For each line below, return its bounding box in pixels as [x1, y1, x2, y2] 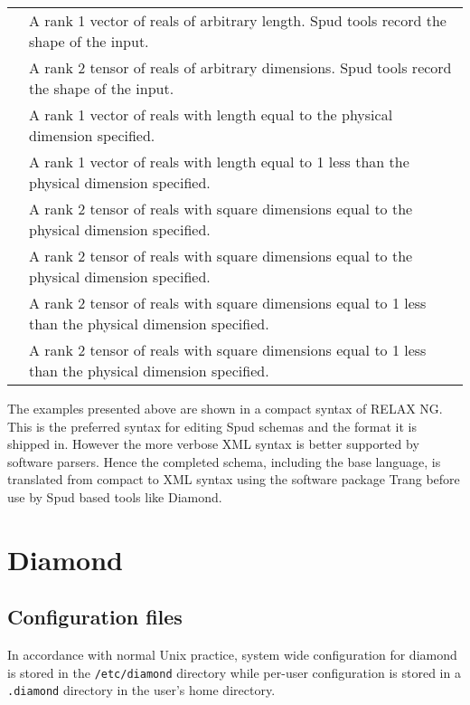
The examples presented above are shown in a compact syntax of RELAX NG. [7, 399, 443, 417]
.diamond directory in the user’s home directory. [7, 681, 276, 700]
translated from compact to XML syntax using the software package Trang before [7, 470, 460, 489]
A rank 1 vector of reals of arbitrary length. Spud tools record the [29, 10, 446, 31]
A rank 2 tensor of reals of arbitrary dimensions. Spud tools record [29, 57, 452, 78]
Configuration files [7, 603, 183, 631]
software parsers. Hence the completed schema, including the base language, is [7, 452, 441, 471]
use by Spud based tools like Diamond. [7, 487, 222, 506]
